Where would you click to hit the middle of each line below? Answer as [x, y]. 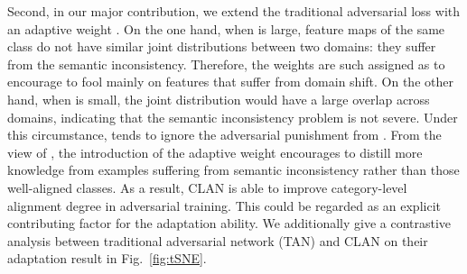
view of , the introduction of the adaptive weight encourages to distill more [215, 152]
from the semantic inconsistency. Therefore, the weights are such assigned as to [226, 64]
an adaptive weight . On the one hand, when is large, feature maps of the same [226, 28]
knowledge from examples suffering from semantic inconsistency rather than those [233, 170]
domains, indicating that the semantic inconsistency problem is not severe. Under [233, 117]
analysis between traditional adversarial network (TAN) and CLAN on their [218, 240]
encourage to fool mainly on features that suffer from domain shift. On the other [230, 82]
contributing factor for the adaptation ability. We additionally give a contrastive [229, 223]
